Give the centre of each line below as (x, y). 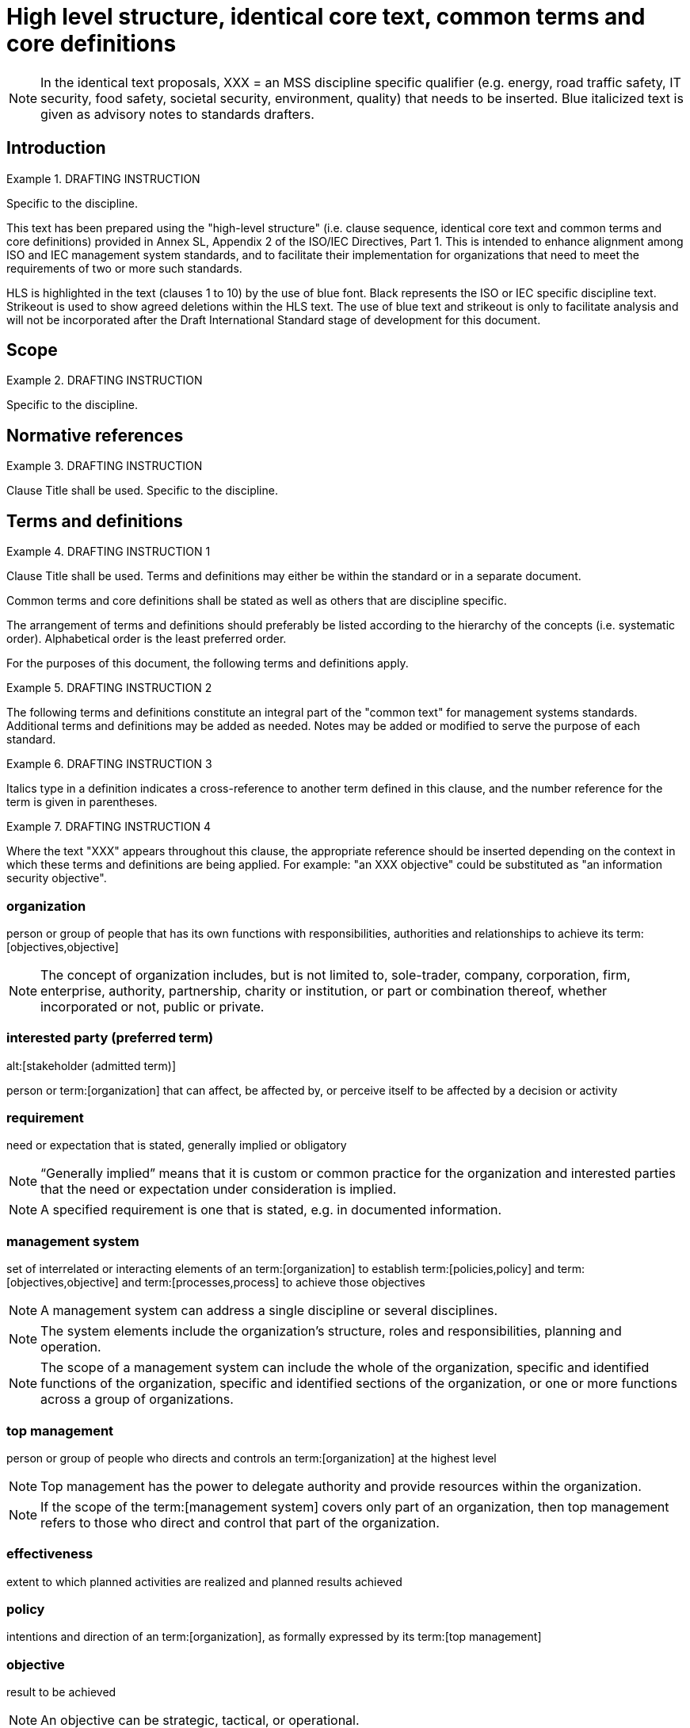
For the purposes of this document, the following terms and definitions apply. (208, 663)
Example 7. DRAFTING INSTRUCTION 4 (109, 827)
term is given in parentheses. (82, 802)
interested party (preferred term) (110, 1038)
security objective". (57, 878)
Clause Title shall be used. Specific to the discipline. (142, 491)
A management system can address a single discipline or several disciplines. (269, 1311)
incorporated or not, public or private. (152, 1006)
